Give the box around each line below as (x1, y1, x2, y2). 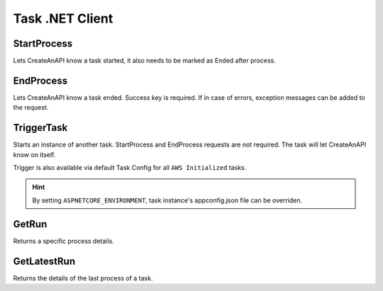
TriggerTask (13, 122, 68, 134)
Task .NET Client (13, 11, 113, 26)
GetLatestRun (13, 255, 76, 267)
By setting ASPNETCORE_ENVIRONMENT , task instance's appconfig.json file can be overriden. (32, 195, 303, 205)
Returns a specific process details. (13, 236, 115, 245)
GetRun (13, 218, 48, 230)
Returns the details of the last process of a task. (13, 273, 153, 283)
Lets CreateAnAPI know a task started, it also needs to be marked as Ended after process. (13, 57, 276, 65)
